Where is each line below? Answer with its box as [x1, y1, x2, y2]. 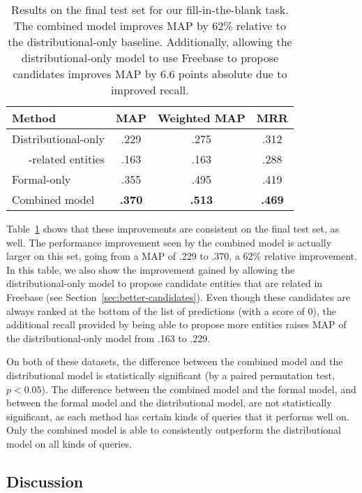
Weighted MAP [157, 110, 246, 126]
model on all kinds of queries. [6, 436, 132, 450]
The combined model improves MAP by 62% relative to [13, 17, 287, 34]
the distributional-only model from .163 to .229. [6, 330, 211, 345]
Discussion [6, 470, 84, 492]
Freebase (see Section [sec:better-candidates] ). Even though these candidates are [6, 289, 350, 304]
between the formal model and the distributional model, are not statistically [6, 395, 332, 410]
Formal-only [12, 171, 71, 187]
